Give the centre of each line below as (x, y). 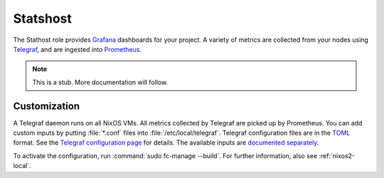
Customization (47, 106)
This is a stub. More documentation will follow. (100, 82)
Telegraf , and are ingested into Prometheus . (78, 49)
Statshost (43, 18)
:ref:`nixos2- (337, 155)
